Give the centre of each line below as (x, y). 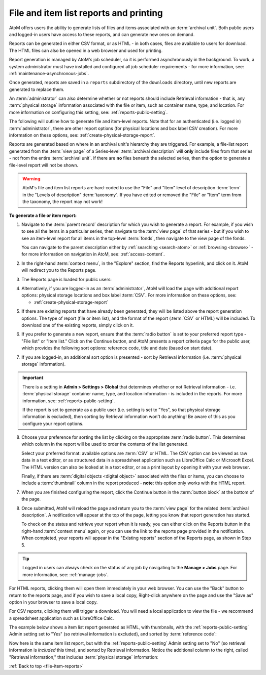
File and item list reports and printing (86, 13)
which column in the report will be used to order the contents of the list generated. (105, 444)
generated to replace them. (37, 89)
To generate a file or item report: (43, 215)
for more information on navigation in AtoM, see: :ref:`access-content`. (93, 254)
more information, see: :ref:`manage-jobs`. (66, 574)
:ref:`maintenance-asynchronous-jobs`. (49, 73)
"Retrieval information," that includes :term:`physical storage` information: (84, 657)
